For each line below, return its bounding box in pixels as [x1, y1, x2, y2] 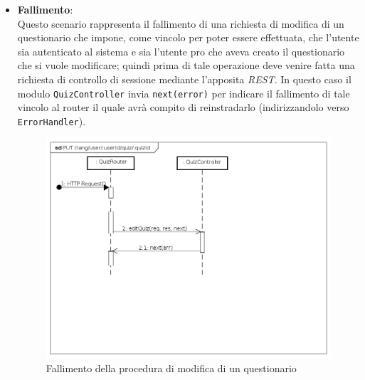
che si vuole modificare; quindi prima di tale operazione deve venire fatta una [17, 58, 355, 73]
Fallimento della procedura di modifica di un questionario [46, 360, 297, 375]
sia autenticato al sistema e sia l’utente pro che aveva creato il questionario [17, 43, 345, 58]
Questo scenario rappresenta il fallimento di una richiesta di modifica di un [17, 16, 344, 31]
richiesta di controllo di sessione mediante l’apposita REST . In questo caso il [17, 71, 351, 86]
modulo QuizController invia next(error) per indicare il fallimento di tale [17, 85, 350, 100]
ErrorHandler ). [17, 113, 86, 128]
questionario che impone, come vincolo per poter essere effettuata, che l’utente [17, 30, 359, 45]
